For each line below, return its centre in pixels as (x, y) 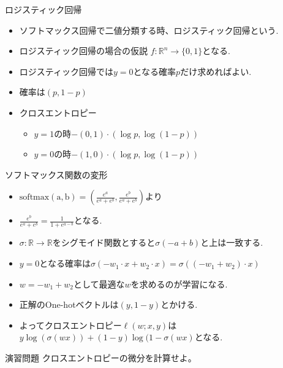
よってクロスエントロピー (70, 325)
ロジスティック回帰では (66, 71)
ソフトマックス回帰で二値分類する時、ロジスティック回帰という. (149, 30)
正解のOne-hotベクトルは (69, 304)
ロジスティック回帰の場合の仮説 (83, 51)
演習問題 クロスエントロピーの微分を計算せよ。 (101, 358)
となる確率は (65, 263)
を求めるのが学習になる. (179, 284)
